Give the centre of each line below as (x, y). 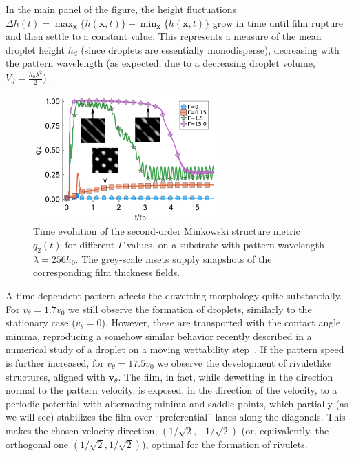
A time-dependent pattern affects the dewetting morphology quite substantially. (174, 295)
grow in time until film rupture (278, 22)
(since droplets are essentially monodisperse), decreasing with (210, 49)
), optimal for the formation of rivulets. (225, 444)
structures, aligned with (55, 376)
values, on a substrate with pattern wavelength (226, 244)
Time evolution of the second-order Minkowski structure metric (167, 231)
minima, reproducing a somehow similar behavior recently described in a (159, 336)
